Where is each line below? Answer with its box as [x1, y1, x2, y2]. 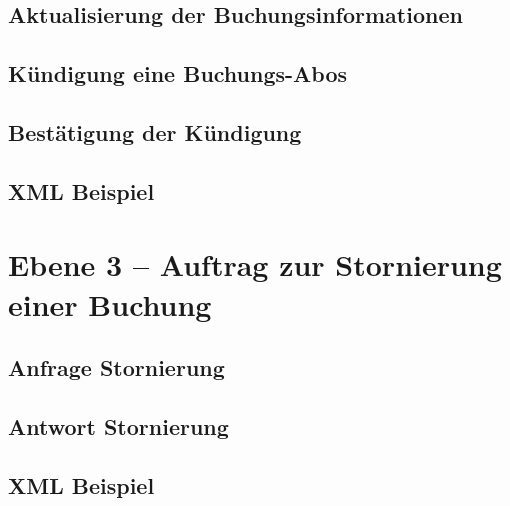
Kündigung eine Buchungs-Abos [8, 58, 348, 89]
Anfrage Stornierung [8, 352, 225, 383]
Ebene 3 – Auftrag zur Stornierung [8, 244, 502, 285]
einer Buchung [8, 283, 212, 324]
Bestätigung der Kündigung [8, 116, 302, 147]
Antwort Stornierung [8, 410, 229, 441]
